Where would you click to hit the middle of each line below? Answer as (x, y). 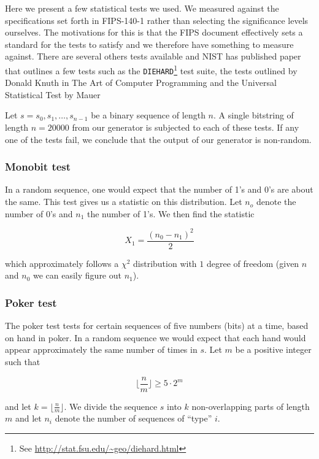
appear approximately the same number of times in (101, 349)
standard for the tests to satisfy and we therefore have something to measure (149, 44)
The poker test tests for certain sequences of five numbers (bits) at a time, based (157, 326)
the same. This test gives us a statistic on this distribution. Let (124, 202)
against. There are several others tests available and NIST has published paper (153, 56)
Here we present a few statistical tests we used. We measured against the (142, 8)
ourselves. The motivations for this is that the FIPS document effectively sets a (154, 32)
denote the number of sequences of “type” (133, 418)
